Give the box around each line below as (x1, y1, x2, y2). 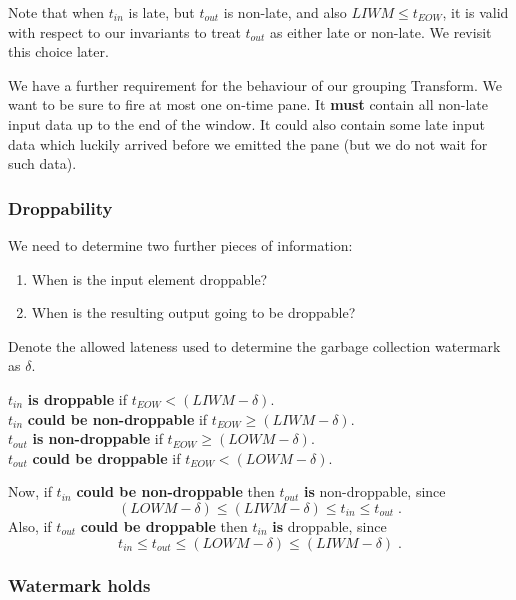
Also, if (8, 515, 52, 536)
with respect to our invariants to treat (8, 21, 241, 42)
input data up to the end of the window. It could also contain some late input (8, 113, 485, 134)
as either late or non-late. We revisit (269, 21, 492, 42)
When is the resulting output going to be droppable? (31, 302, 356, 323)
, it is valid (442, 2, 509, 22)
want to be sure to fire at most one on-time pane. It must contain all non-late (8, 94, 489, 115)
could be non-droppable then (76, 481, 275, 502)
